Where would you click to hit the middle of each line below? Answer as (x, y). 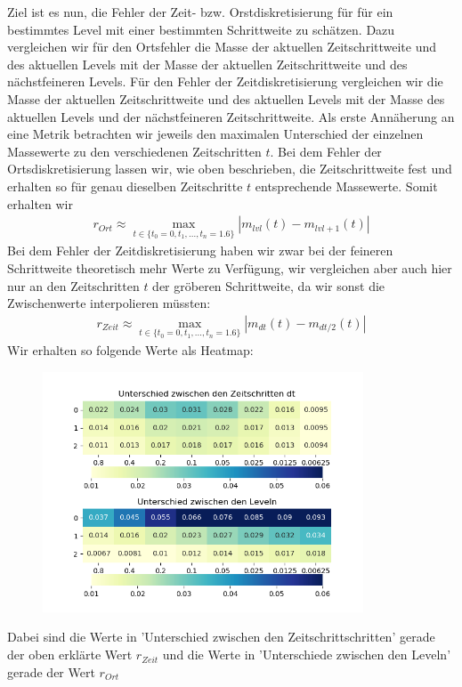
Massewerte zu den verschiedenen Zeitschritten (134, 151)
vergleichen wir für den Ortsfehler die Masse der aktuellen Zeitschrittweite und (222, 47)
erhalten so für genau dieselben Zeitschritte (125, 186)
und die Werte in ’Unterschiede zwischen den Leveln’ (307, 655)
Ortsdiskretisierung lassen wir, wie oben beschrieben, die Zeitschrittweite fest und (230, 169)
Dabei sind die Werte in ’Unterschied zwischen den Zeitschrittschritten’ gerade (221, 637)
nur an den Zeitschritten (73, 285)
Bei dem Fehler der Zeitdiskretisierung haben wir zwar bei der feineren (200, 251)
